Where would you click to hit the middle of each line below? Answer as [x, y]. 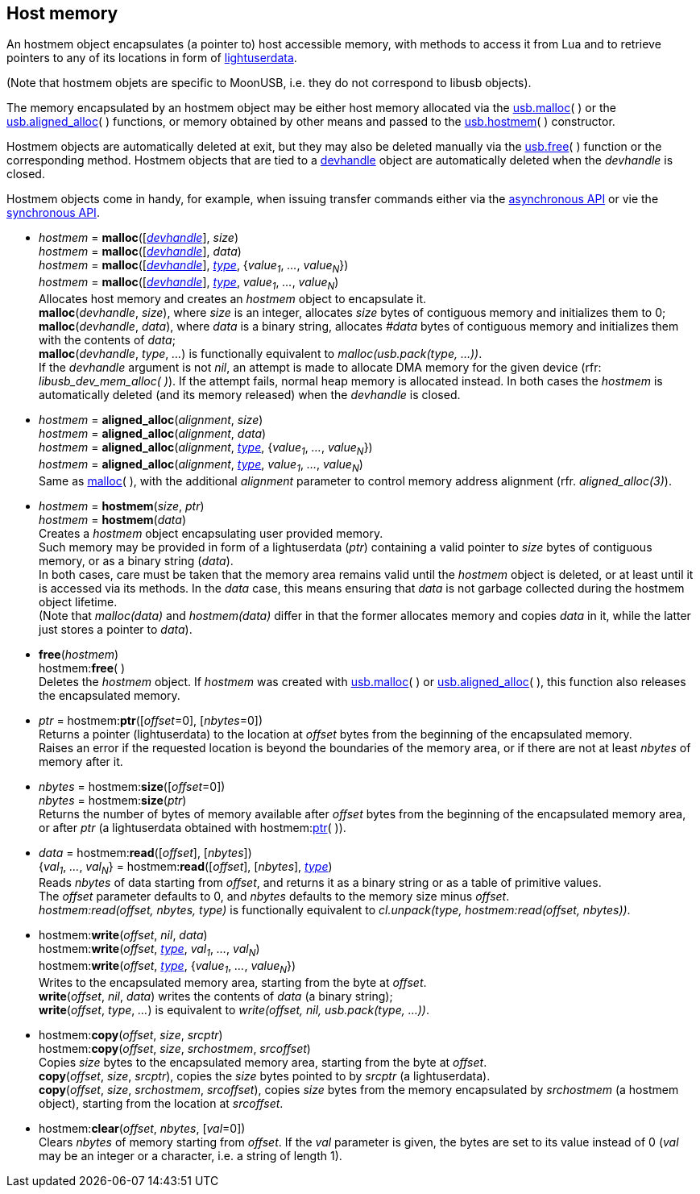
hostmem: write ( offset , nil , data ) [123, 935]
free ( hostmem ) [79, 654]
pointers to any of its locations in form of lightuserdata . [152, 58]
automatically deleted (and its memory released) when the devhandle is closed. [250, 395]
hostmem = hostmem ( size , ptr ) [122, 505]
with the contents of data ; [107, 340]
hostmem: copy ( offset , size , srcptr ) [131, 1035]
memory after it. [81, 761]
